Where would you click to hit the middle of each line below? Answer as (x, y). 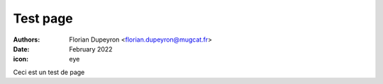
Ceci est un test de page (49, 72)
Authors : (27, 40)
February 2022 (91, 49)
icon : (21, 59)
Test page (43, 18)
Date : (21, 49)
